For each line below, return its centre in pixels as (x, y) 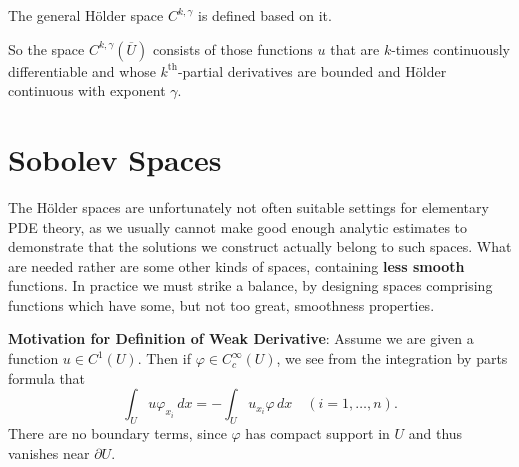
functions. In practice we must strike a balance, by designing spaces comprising (250, 285)
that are (355, 48)
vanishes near (49, 452)
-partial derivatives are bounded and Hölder (312, 70)
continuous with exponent (87, 90)
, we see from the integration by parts (392, 358)
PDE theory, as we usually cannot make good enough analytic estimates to (238, 226)
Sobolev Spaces (115, 158)
